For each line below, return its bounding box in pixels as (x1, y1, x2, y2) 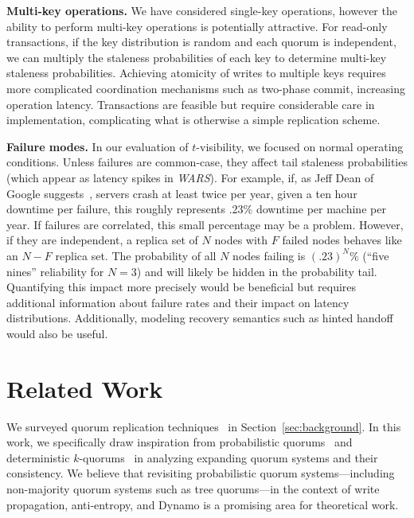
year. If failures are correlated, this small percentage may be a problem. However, (6, 216, 404, 232)
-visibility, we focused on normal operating (196, 138, 404, 154)
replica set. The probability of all (55, 247, 217, 263)
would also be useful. (6, 325, 108, 341)
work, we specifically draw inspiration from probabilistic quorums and (6, 434, 353, 450)
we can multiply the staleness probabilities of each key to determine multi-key (6, 49, 387, 65)
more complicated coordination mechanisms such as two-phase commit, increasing (6, 80, 406, 96)
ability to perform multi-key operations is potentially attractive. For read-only (6, 18, 388, 34)
